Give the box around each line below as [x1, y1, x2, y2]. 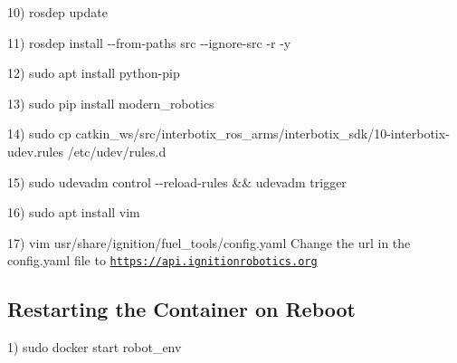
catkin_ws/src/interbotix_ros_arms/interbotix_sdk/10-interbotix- [75, 124, 450, 143]
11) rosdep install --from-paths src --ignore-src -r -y [7, 33, 291, 52]
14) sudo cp [7, 124, 71, 143]
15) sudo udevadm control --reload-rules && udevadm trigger [7, 172, 347, 191]
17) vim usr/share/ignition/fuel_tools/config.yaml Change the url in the [7, 233, 411, 252]
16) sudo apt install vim [7, 203, 140, 222]
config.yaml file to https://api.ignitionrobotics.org [7, 251, 318, 270]
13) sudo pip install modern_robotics [7, 93, 214, 112]
